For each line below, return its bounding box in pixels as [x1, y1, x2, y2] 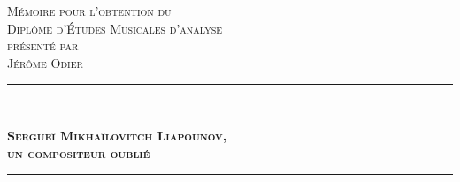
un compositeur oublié [7, 143, 150, 162]
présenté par [7, 36, 79, 55]
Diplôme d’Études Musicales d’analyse [7, 19, 223, 37]
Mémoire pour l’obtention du [7, 2, 172, 19]
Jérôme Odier [7, 53, 83, 72]
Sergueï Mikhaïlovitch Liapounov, [7, 125, 227, 144]
